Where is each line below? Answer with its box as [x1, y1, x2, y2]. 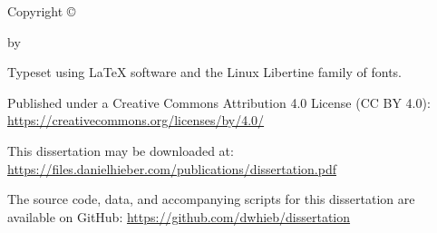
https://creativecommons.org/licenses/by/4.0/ [7, 111, 265, 130]
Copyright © [7, 2, 76, 20]
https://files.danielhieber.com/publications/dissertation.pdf [7, 159, 336, 178]
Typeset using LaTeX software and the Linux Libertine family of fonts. [7, 63, 402, 82]
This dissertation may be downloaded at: [7, 141, 234, 160]
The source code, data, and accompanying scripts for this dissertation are [7, 189, 415, 209]
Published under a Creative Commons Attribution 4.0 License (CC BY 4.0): [7, 92, 431, 112]
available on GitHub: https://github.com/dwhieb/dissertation [7, 207, 351, 226]
